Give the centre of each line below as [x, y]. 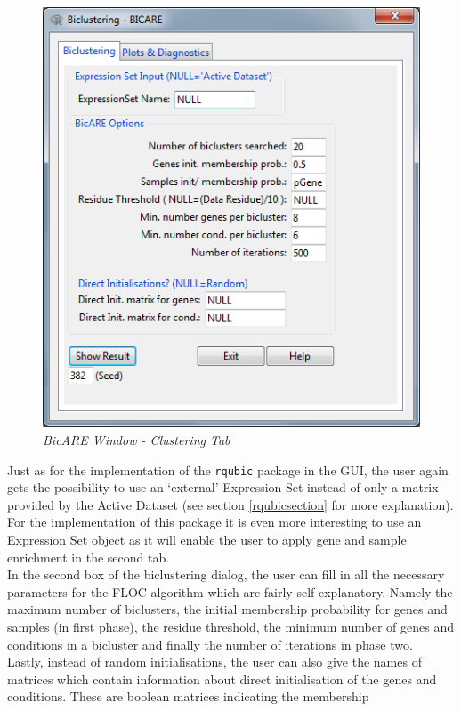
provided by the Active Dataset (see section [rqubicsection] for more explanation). [230, 504]
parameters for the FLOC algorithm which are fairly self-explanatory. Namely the [230, 591]
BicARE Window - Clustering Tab [137, 439]
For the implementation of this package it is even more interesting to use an [214, 522]
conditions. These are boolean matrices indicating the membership [188, 696]
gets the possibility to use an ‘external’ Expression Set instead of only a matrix [223, 487]
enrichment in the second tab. [89, 557]
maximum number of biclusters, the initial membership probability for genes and [227, 609]
